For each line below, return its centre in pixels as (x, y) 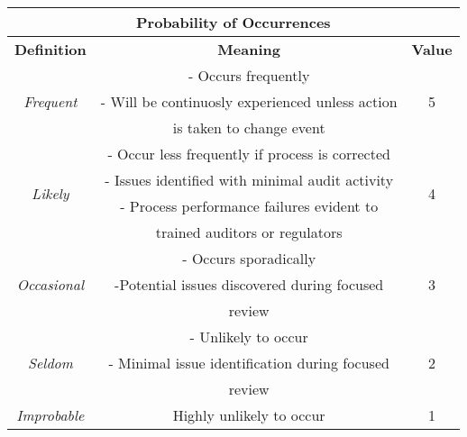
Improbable (50, 415)
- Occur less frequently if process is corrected (249, 154)
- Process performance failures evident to (249, 206)
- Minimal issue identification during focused (249, 363)
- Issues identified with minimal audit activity (249, 180)
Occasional (50, 284)
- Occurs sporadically (249, 258)
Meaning (249, 49)
